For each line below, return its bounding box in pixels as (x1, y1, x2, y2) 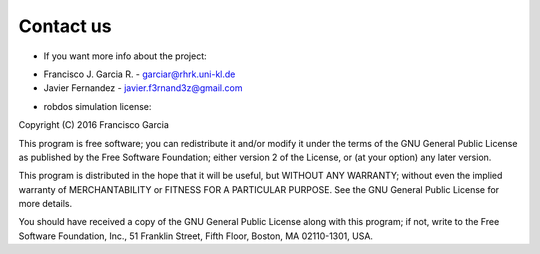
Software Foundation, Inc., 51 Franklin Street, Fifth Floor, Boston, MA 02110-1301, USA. (18, 230, 374, 242)
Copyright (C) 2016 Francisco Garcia (18, 119, 169, 131)
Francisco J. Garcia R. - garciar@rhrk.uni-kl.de (43, 68, 236, 80)
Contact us (18, 15, 112, 37)
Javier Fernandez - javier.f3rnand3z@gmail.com (43, 82, 243, 94)
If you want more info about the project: (43, 50, 207, 62)
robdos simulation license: (43, 100, 152, 112)
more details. (18, 198, 73, 210)
